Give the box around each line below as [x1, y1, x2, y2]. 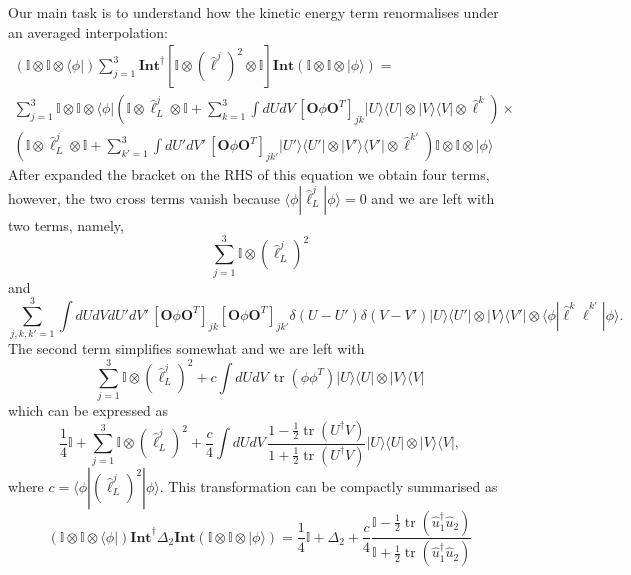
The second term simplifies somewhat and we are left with [8, 338, 365, 359]
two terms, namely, [8, 214, 124, 235]
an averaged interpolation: [8, 21, 168, 42]
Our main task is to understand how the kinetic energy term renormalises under [8, 2, 499, 22]
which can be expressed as [8, 400, 169, 421]
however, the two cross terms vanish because [8, 187, 280, 208]
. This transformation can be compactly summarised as [159, 475, 498, 496]
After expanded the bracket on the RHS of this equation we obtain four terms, [8, 164, 490, 185]
